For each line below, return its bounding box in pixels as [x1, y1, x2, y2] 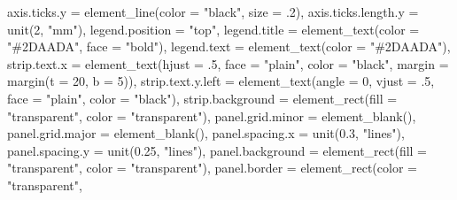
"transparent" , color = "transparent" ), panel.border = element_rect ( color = [7, 158, 417, 177]
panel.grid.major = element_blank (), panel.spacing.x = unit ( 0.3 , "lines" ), [7, 124, 405, 142]
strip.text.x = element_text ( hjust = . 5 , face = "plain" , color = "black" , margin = [7, 54, 449, 73]
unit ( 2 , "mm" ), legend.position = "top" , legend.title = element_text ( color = [7, 19, 420, 38]
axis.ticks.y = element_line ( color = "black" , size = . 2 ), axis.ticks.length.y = [7, 3, 419, 20]
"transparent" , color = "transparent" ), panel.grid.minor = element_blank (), [7, 106, 416, 125]
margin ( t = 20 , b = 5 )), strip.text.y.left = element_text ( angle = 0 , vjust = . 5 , [7, 72, 435, 90]
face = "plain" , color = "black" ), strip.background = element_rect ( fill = [7, 88, 398, 107]
